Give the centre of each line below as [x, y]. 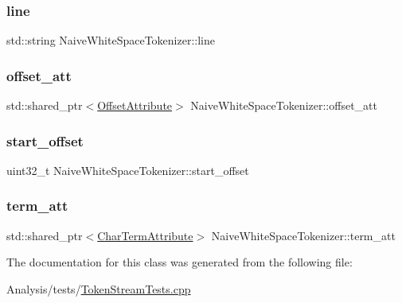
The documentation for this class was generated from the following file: [180, 262]
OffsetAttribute [135, 105]
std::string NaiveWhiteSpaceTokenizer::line [111, 40]
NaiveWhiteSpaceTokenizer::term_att [303, 235]
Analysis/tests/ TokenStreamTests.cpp [99, 288]
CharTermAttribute [145, 235]
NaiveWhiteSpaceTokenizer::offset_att [284, 105]
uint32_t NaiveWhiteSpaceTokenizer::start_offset [128, 170]
